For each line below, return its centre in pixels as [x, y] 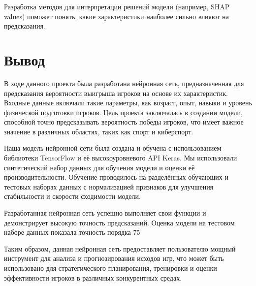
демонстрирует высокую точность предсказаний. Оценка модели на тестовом [119, 222]
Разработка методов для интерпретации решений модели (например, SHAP [117, 6]
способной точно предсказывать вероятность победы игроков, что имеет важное [124, 122]
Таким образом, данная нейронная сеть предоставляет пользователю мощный [120, 248]
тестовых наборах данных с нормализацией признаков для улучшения [109, 186]
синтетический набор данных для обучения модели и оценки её [99, 167]
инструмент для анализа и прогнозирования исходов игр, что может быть [114, 258]
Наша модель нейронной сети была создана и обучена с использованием [113, 148]
